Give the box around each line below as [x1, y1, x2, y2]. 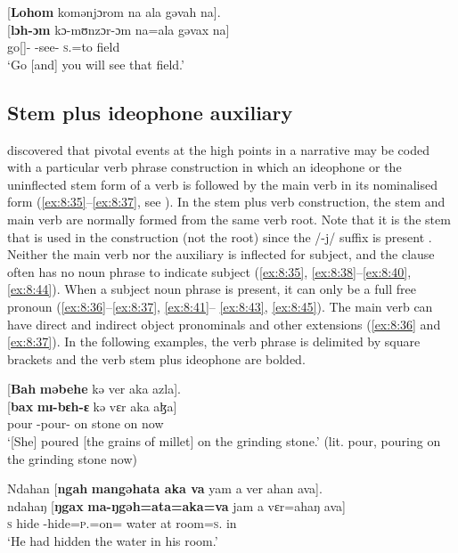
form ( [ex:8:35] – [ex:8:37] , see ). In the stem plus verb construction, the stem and [7, 192, 446, 211]
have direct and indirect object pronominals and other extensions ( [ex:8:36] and [7, 314, 441, 333]
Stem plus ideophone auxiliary [7, 98, 293, 126]
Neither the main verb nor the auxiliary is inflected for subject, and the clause [7, 245, 435, 264]
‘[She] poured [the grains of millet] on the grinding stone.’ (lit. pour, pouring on [7, 432, 441, 451]
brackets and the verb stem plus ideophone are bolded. [7, 349, 306, 368]
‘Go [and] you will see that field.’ [7, 54, 184, 73]
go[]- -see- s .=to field [7, 37, 120, 56]
